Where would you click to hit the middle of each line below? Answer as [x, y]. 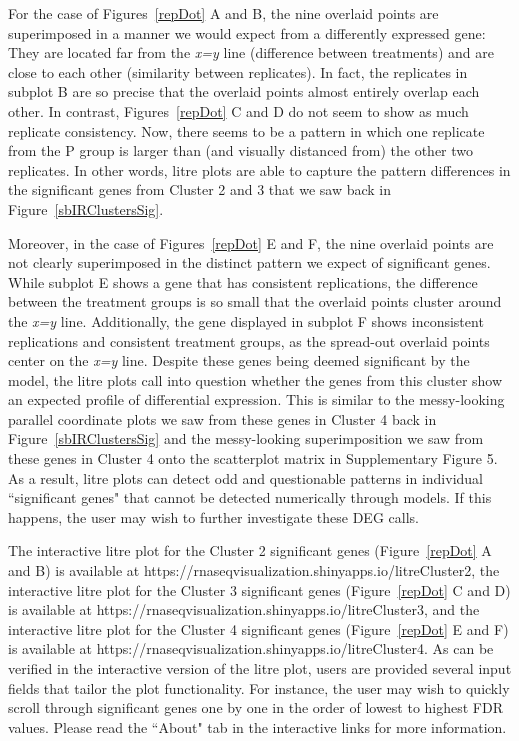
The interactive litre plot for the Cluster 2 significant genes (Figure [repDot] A [250, 550]
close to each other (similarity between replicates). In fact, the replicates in [238, 71]
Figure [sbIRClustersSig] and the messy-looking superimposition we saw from [246, 438]
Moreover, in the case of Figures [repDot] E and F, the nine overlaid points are [251, 242]
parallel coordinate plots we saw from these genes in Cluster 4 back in [222, 418]
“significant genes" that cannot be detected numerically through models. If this [250, 497]
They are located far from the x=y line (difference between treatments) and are [251, 52]
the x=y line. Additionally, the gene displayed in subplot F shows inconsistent [246, 320]
